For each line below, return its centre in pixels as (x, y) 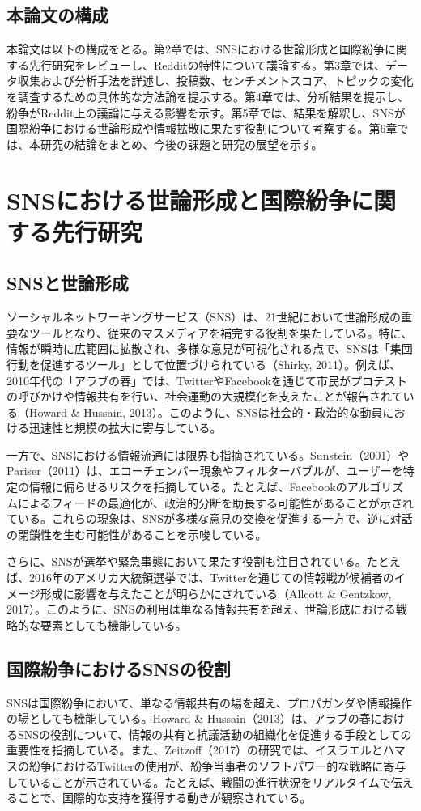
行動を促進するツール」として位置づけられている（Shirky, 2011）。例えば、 (204, 364)
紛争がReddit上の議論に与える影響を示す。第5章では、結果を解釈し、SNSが (206, 112)
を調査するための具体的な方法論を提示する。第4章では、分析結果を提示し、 (208, 96)
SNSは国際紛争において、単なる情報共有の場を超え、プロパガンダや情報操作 (209, 702)
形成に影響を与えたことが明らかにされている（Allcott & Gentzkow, (216, 593)
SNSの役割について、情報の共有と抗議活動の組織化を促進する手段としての (215, 734)
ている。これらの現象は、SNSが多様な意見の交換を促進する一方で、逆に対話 (210, 518)
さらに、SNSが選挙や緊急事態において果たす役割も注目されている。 (187, 561)
